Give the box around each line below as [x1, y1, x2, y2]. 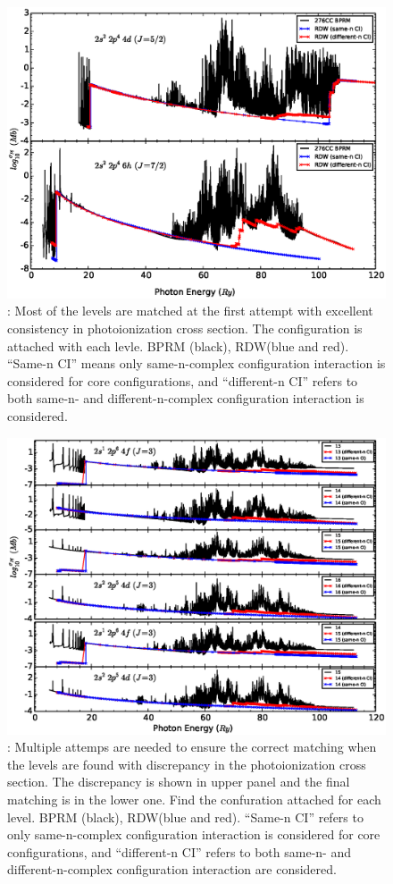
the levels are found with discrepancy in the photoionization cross [7, 754, 366, 773]
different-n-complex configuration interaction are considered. [7, 860, 337, 879]
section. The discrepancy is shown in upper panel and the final [7, 772, 350, 791]
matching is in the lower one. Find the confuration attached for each [7, 790, 381, 809]
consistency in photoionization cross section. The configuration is [7, 319, 363, 338]
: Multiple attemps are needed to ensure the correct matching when [7, 737, 377, 756]
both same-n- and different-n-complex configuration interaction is [7, 389, 364, 408]
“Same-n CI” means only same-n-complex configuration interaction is [7, 354, 386, 373]
